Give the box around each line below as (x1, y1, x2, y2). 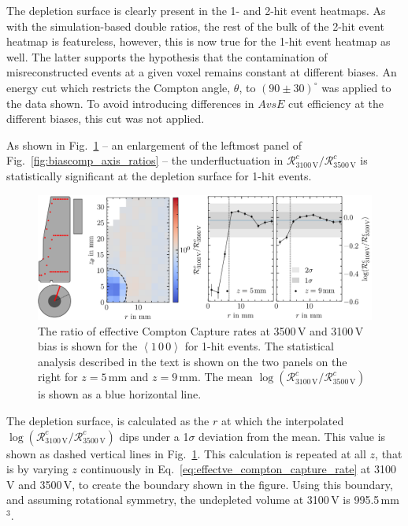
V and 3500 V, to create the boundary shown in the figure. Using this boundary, (6, 476, 393, 492)
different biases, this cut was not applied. (6, 110, 205, 127)
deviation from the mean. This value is (198, 428, 386, 444)
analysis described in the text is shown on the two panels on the (38, 353, 347, 369)
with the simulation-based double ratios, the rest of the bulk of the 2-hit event (6, 17, 384, 34)
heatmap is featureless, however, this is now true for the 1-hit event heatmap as (6, 33, 391, 50)
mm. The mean (179, 369, 253, 385)
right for (38, 369, 78, 385)
